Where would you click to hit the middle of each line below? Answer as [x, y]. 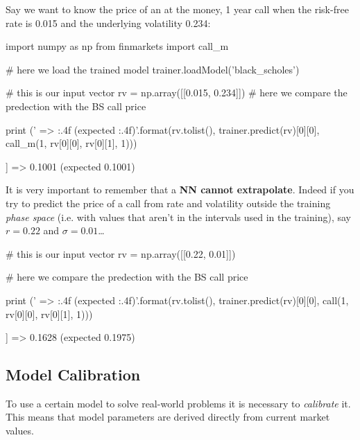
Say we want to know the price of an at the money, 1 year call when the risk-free [177, 9]
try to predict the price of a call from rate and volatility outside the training [168, 203]
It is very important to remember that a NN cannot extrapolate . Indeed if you [180, 190]
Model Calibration [73, 375]
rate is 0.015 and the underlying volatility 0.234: [108, 23]
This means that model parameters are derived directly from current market [168, 417]
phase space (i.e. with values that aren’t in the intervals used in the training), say [178, 217]
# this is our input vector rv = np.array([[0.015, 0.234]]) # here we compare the [177, 93]
